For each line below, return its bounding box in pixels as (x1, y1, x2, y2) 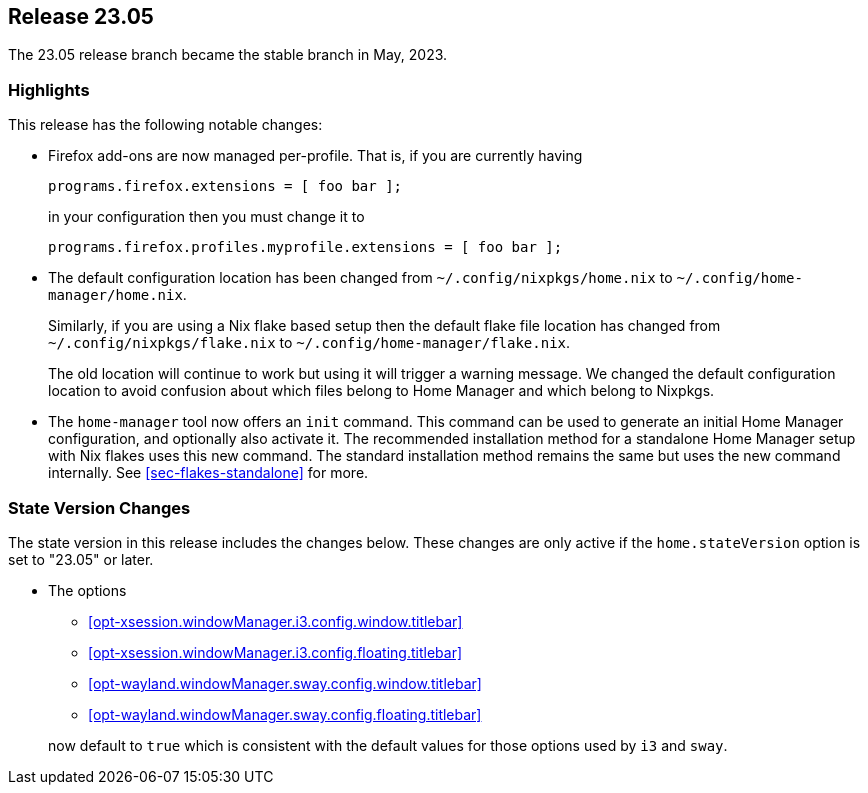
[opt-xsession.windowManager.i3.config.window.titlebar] (88, 612, 463, 630)
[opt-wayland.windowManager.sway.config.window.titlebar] (88, 674, 482, 692)
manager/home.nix (48, 287, 183, 304)
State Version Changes (8, 497, 191, 518)
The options (48, 581, 127, 599)
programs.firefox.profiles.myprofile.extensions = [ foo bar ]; (48, 239, 563, 256)
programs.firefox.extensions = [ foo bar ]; (48, 178, 403, 195)
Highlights (8, 79, 90, 100)
